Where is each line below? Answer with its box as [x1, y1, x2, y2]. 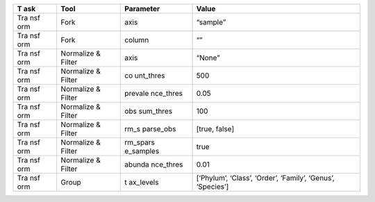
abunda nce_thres [124, 160, 183, 169]
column [124, 35, 149, 44]
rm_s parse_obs [124, 124, 176, 133]
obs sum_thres [124, 106, 173, 116]
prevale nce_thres [124, 89, 183, 98]
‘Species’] [196, 182, 229, 191]
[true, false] [196, 124, 235, 133]
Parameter [124, 4, 160, 13]
